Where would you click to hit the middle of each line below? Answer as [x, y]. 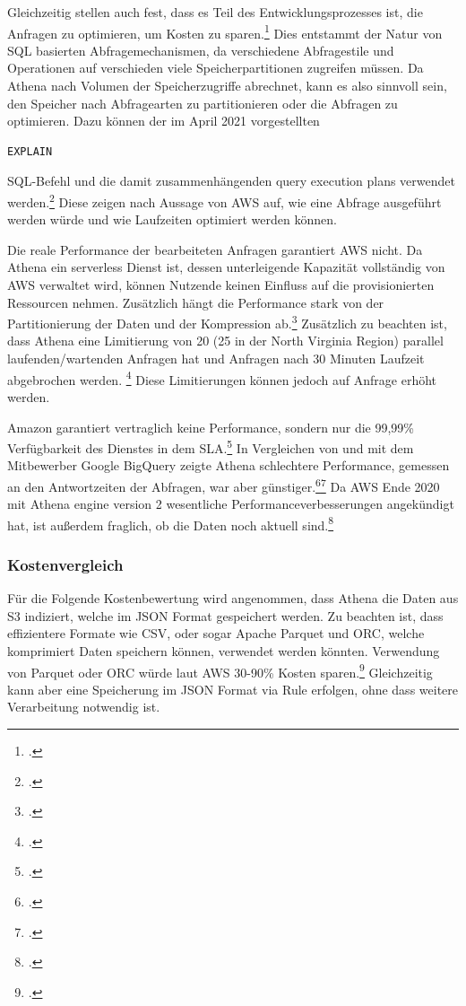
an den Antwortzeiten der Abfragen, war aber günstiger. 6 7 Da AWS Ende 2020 [224, 485]
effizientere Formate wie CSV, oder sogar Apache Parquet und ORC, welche [216, 633]
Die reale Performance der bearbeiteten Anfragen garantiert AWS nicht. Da [215, 249]
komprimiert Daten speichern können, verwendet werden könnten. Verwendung [224, 651]
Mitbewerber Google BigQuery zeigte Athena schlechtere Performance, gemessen [229, 465]
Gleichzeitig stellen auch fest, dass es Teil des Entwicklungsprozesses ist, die [215, 12]
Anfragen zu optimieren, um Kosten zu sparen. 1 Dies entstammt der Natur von [225, 31]
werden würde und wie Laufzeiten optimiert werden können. [172, 219]
